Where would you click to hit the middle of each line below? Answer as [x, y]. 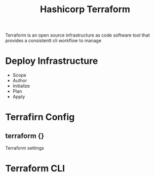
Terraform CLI [35, 169]
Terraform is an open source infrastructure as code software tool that [78, 35]
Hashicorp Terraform [85, 9]
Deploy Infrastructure [52, 61]
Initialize [21, 86]
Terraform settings [25, 148]
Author [20, 81]
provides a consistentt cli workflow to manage [53, 41]
